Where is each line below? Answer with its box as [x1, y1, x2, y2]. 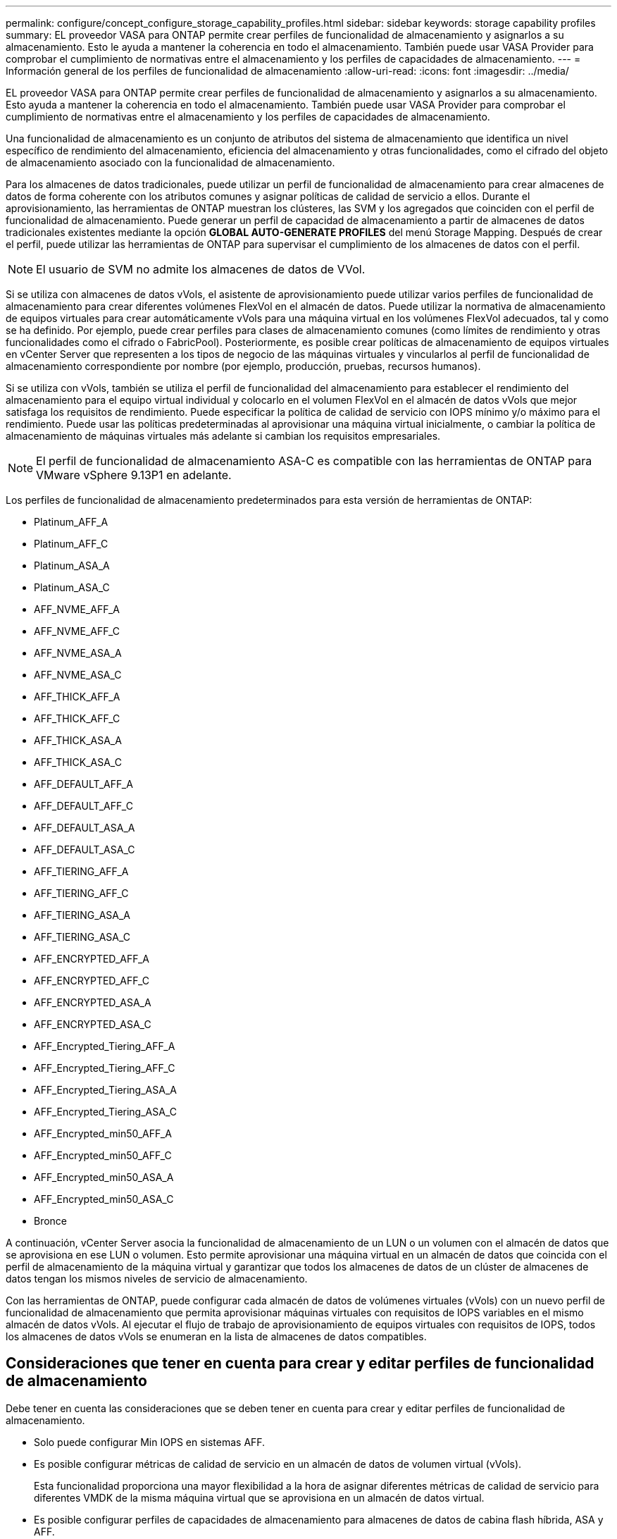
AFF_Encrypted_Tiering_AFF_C [34, 1062, 175, 1074]
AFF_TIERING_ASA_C [34, 931, 131, 943]
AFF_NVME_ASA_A [34, 647, 122, 659]
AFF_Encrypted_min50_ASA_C [34, 1193, 174, 1205]
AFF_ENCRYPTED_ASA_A [34, 996, 151, 1008]
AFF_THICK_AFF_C [34, 712, 120, 724]
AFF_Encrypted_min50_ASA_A [34, 1171, 174, 1183]
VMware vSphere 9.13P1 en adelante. [36, 468, 232, 482]
